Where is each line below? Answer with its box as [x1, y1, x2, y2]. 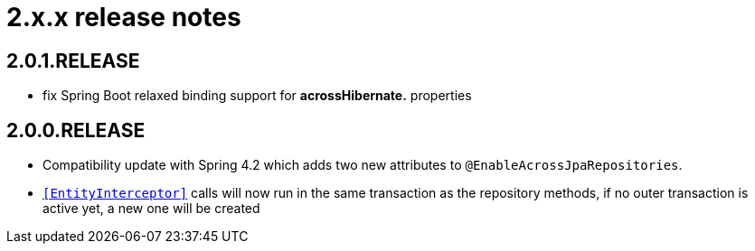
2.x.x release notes [6, 2, 241, 33]
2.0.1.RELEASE [6, 49, 140, 72]
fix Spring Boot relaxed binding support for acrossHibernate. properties [42, 88, 472, 104]
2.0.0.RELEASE [6, 118, 146, 142]
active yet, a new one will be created [42, 200, 260, 217]
